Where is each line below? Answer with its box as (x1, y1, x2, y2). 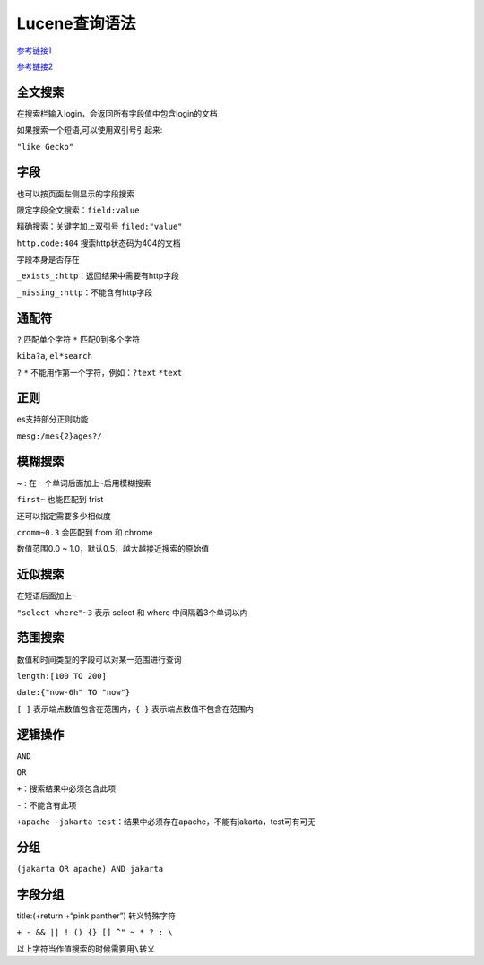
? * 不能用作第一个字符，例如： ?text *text (16, 367, 183, 378)
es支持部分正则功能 (16, 413, 89, 425)
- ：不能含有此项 (16, 799, 77, 811)
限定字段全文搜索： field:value (16, 204, 140, 215)
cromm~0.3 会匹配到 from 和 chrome (16, 526, 153, 537)
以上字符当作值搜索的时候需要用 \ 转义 (16, 943, 156, 954)
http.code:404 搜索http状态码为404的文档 (16, 238, 181, 248)
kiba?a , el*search (16, 351, 93, 361)
